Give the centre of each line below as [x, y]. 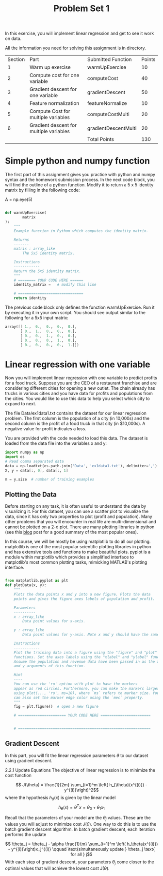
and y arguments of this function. [50, 666]
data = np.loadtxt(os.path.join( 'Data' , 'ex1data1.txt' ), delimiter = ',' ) [81, 466]
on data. [13, 39]
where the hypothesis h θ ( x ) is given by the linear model [60, 798]
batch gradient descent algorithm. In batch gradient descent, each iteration [80, 829]
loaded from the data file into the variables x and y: [56, 443]
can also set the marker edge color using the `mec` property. [79, 697]
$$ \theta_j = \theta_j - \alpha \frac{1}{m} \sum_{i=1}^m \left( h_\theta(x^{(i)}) [81, 844]
